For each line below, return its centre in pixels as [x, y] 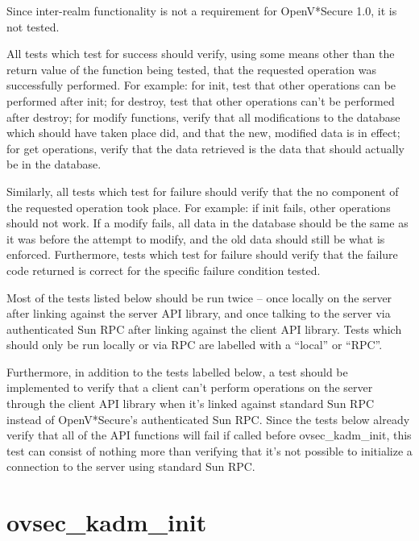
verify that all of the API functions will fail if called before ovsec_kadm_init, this [209, 435]
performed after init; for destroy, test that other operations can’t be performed [201, 100]
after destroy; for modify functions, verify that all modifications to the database [203, 117]
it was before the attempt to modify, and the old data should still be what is [196, 238]
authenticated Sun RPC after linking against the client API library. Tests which [204, 329]
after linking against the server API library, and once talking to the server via [199, 313]
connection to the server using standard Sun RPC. [131, 466]
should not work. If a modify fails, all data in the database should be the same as [207, 223]
